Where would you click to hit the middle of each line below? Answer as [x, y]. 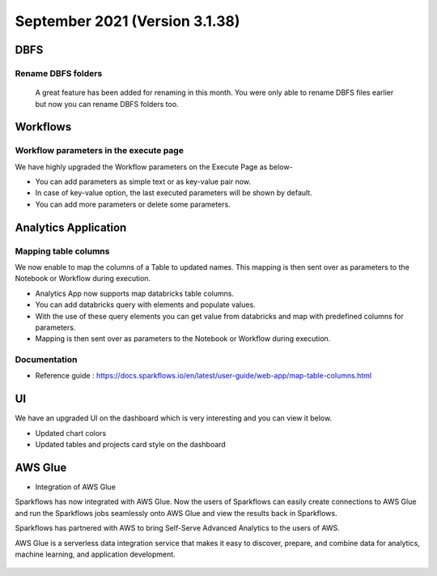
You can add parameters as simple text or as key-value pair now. [143, 181]
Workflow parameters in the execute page [99, 151]
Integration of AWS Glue [76, 487]
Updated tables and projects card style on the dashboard [130, 445]
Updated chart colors [71, 433]
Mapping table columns [62, 251]
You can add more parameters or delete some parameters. [133, 204]
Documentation [46, 360]
